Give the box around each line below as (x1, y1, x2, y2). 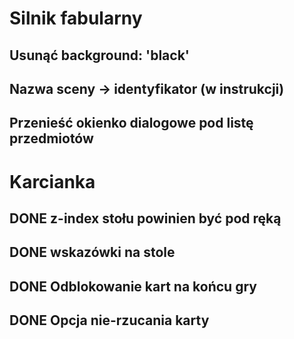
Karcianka (9, 170, 96, 193)
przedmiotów (9, 130, 94, 147)
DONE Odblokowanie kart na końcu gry (9, 278, 257, 295)
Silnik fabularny (9, 7, 143, 30)
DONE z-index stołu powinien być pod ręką (9, 210, 282, 227)
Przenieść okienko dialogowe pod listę (9, 115, 254, 132)
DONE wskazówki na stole (9, 244, 176, 261)
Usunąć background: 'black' (9, 47, 190, 64)
